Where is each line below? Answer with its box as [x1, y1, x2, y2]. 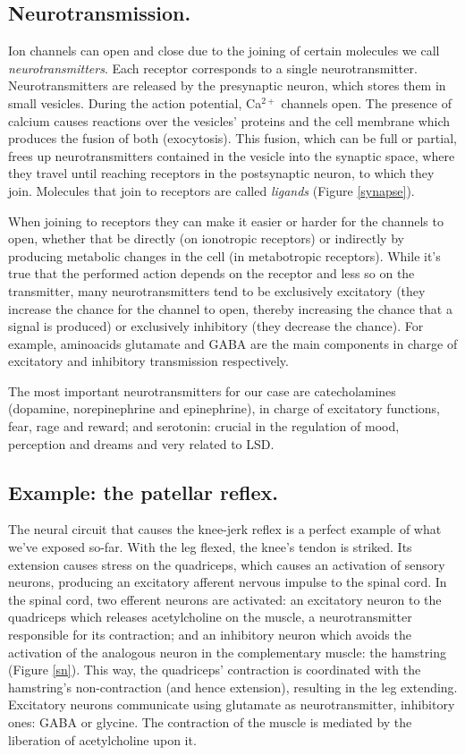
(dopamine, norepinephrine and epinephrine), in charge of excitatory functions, [8, 399, 440, 418]
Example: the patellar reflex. [8, 478, 279, 505]
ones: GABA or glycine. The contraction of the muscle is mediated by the [8, 713, 412, 731]
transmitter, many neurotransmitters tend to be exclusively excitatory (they [8, 281, 426, 300]
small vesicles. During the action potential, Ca [8, 93, 262, 112]
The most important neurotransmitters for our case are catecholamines [8, 381, 396, 400]
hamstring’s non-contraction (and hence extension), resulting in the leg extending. [8, 677, 458, 696]
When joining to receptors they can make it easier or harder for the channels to [8, 211, 444, 230]
